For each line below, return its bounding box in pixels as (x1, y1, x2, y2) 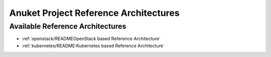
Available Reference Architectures (9, 22, 126, 31)
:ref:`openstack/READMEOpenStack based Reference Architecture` (22, 36, 161, 42)
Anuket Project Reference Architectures (9, 7, 180, 18)
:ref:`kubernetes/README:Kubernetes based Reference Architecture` (22, 43, 165, 49)
